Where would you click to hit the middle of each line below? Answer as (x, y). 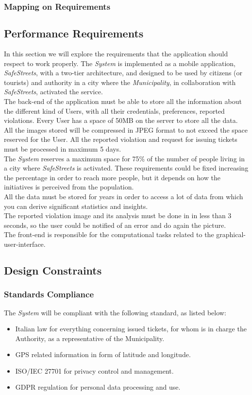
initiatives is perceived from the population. (69, 187)
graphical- (231, 234)
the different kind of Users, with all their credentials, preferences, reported (114, 111)
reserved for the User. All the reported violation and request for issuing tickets (121, 139)
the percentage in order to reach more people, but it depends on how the (112, 177)
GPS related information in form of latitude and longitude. (103, 354)
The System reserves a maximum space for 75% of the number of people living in (124, 158)
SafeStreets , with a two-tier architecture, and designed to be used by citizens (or (123, 73)
